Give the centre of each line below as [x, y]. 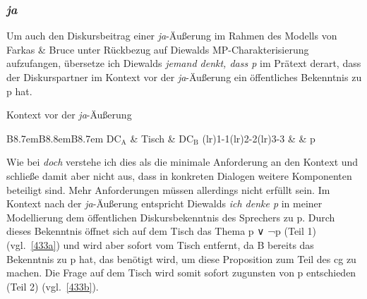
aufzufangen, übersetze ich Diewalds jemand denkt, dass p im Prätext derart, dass [184, 63]
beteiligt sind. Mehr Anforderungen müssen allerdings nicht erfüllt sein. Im [168, 189]
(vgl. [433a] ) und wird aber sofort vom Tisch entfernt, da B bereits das [160, 244]
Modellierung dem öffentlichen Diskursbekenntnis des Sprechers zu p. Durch [171, 217]
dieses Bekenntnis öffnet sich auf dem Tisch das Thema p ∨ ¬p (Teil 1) [161, 231]
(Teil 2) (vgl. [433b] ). [53, 286]
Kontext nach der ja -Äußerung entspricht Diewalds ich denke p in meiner [164, 203]
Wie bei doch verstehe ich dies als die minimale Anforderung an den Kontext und [182, 162]
